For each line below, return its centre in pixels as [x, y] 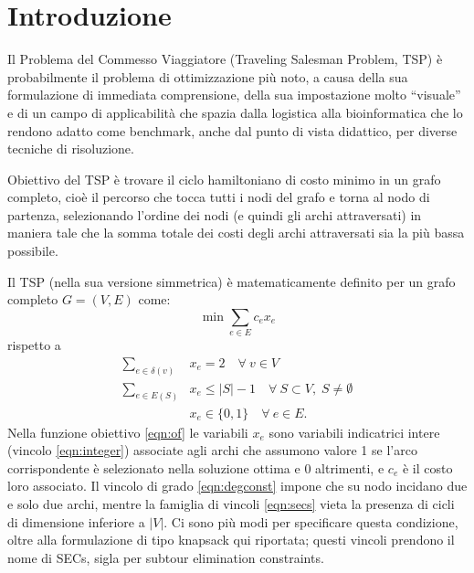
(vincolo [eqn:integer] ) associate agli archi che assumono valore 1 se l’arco [212, 450]
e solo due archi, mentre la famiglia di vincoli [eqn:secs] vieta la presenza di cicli [231, 503]
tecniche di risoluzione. [71, 149]
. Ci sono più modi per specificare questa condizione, [311, 521]
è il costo [427, 467]
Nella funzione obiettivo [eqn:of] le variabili [128, 432]
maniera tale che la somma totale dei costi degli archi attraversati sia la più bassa [236, 233]
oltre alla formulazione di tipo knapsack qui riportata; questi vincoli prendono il [231, 540]
